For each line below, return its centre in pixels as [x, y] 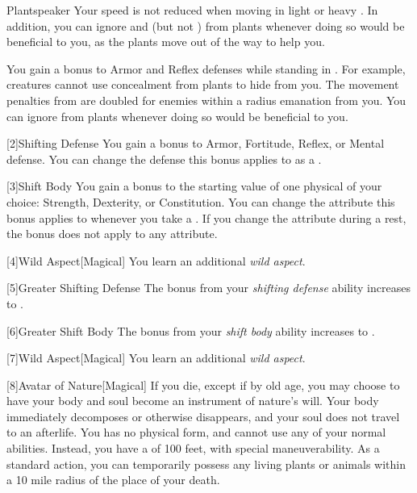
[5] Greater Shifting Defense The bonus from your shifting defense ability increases [208, 288]
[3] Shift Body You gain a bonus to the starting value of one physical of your [194, 186]
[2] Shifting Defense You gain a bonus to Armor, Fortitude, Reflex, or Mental [196, 143]
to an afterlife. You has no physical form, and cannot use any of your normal [196, 432]
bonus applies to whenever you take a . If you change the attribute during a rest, [206, 217]
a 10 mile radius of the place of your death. [113, 480]
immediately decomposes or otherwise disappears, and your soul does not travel [203, 416]
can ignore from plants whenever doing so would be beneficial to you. [177, 116]
